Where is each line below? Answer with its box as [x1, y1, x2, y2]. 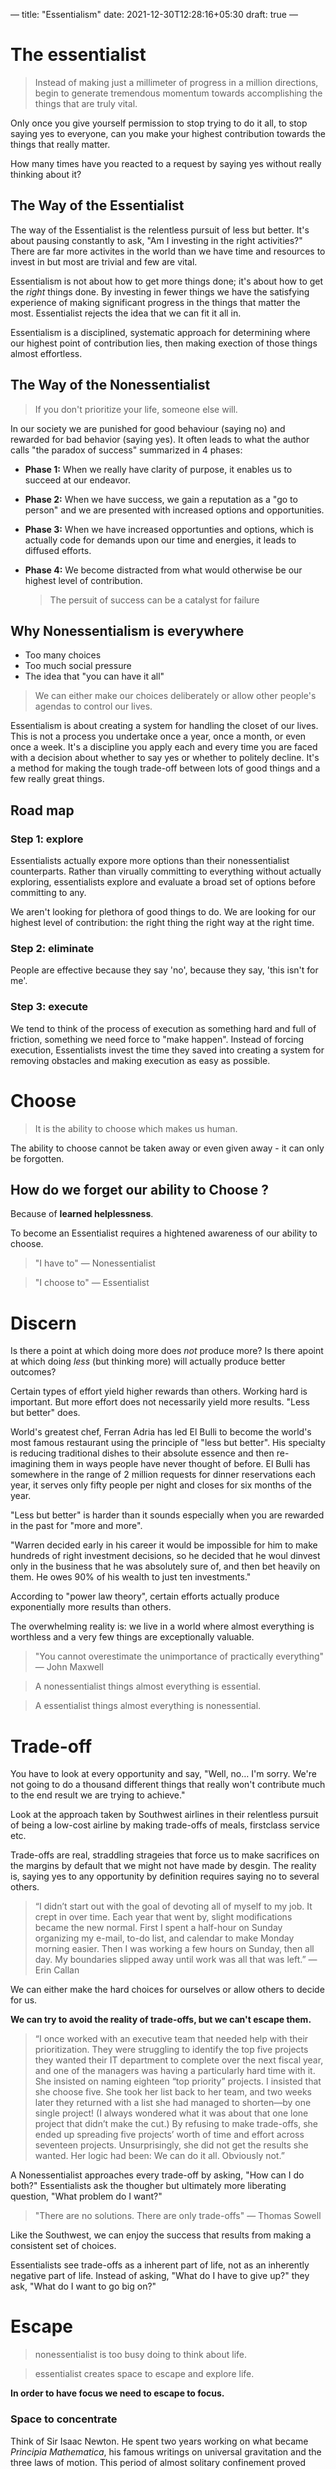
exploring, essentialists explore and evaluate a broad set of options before [10, 876, 316, 888]
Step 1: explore [10, 832, 84, 846]
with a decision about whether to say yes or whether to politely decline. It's [10, 752, 320, 764]
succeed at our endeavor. [24, 474, 131, 486]
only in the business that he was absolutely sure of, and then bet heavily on [10, 1560, 321, 1573]
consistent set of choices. [10, 2240, 117, 2252]
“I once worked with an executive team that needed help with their [34, 2033, 309, 2045]
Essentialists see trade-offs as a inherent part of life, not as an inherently [10, 2259, 310, 2271]
